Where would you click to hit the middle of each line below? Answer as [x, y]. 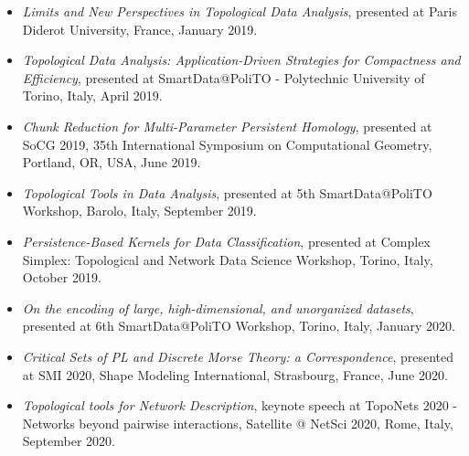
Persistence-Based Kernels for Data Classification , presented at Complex [226, 241]
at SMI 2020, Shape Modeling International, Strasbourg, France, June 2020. [235, 374]
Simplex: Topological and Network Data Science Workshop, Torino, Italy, [228, 259]
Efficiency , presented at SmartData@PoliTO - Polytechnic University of [224, 77]
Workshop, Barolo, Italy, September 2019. [139, 211]
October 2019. [62, 277]
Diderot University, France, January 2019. [140, 29]
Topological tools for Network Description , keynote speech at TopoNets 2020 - [240, 405]
